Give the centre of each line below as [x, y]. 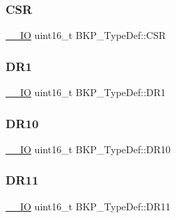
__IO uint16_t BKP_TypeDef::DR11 [88, 206]
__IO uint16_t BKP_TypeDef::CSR [86, 35]
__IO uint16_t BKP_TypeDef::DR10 [88, 149]
